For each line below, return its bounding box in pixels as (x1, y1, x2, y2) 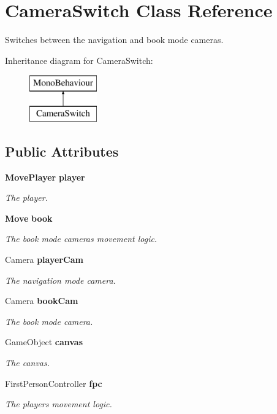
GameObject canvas (5, 335, 83, 348)
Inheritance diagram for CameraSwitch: (5, 53, 153, 66)
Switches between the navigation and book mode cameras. (5, 33, 224, 46)
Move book (5, 211, 53, 224)
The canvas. (5, 356, 50, 369)
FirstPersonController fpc (5, 377, 102, 389)
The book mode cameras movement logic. (5, 232, 157, 245)
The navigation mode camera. (5, 273, 116, 286)
